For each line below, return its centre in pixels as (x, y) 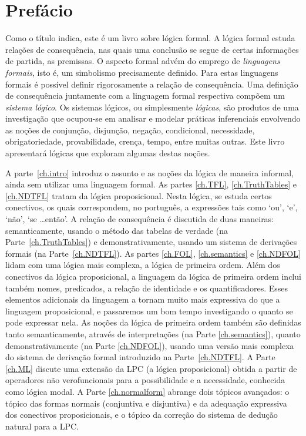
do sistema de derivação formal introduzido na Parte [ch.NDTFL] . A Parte (140, 357)
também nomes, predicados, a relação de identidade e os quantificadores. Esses (147, 288)
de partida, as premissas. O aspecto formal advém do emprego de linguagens (143, 61)
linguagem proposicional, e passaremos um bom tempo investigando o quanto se (149, 311)
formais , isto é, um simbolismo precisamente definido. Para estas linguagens (142, 72)
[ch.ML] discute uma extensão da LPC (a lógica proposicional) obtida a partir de (151, 368)
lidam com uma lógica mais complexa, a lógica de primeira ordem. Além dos (143, 265)
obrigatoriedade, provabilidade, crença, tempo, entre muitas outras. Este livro (145, 141)
